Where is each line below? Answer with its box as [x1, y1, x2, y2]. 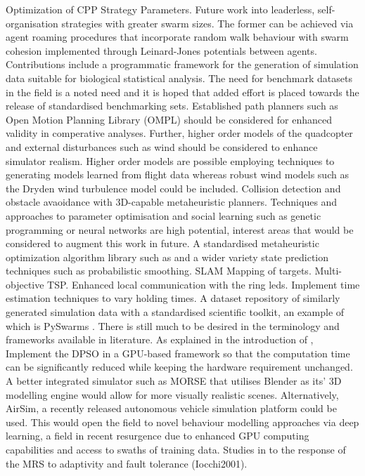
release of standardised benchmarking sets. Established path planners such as [6, 98, 338, 113]
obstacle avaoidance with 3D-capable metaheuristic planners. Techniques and [6, 194, 338, 209]
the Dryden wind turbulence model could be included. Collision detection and [6, 180, 341, 195]
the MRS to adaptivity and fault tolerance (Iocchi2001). [6, 456, 248, 470]
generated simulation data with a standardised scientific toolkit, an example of [6, 305, 345, 319]
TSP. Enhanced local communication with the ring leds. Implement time [47, 277, 360, 291]
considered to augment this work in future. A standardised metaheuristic [6, 236, 319, 251]
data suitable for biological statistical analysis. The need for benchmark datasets [6, 70, 352, 85]
